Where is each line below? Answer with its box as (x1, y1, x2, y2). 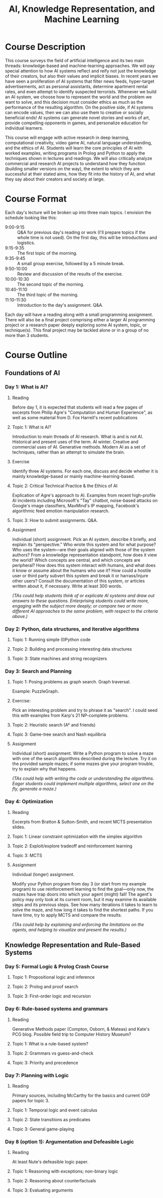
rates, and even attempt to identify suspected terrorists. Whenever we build (5, 89, 157, 94)
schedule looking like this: (5, 214, 57, 221)
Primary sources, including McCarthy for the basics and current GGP (12, 1092, 150, 1098)
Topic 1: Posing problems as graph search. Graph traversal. (12, 679, 131, 685)
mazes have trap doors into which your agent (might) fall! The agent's (12, 891, 152, 897)
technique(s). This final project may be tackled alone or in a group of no (5, 327, 149, 333)
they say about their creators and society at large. (5, 176, 105, 182)
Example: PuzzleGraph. (12, 688, 59, 694)
